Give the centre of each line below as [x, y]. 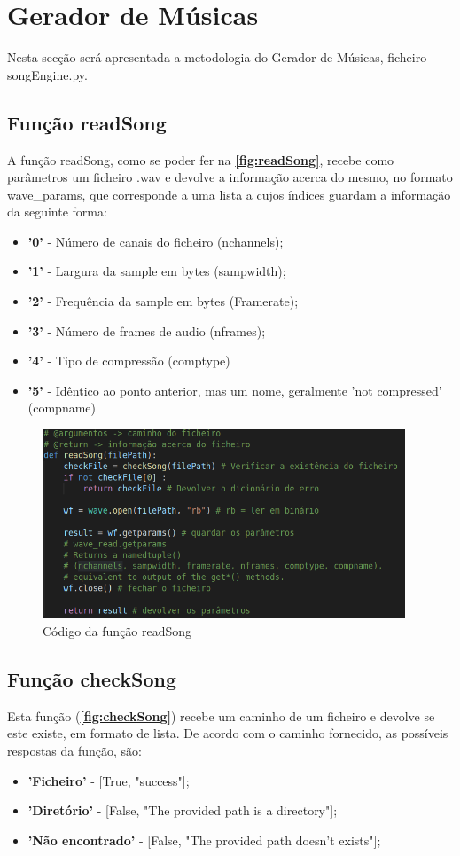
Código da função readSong [117, 630]
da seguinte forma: [57, 212]
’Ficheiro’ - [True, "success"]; [109, 780]
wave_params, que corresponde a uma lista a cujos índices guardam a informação [229, 194]
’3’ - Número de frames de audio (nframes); [147, 330]
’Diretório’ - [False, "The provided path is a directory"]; [183, 810]
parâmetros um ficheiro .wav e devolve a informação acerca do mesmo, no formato [230, 177]
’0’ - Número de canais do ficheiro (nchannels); [156, 241]
